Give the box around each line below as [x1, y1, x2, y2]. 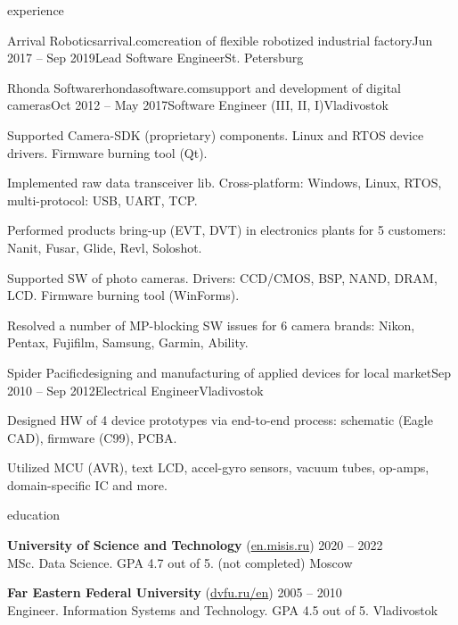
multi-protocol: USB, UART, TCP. [7, 190, 198, 209]
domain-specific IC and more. [7, 475, 168, 494]
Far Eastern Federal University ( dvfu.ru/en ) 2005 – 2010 [7, 583, 342, 602]
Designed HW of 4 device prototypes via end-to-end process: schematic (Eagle [7, 411, 433, 429]
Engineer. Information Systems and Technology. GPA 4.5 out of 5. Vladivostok [7, 600, 438, 619]
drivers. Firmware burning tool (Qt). [7, 143, 208, 162]
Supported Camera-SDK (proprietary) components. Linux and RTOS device [7, 125, 424, 144]
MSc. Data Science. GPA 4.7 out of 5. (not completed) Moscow [7, 553, 353, 571]
